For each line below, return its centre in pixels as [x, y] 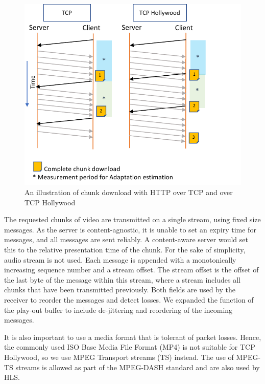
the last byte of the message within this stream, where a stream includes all [122, 279]
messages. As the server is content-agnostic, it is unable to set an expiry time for [130, 229]
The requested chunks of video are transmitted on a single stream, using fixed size [132, 219]
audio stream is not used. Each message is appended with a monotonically [120, 259]
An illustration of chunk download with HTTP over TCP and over [129, 192]
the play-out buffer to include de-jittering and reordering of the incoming [118, 310]
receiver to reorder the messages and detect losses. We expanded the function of [129, 299]
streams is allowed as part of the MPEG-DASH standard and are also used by [138, 367]
